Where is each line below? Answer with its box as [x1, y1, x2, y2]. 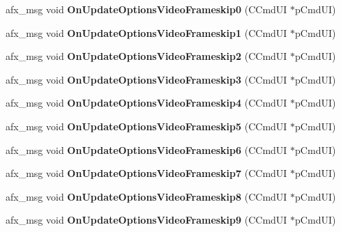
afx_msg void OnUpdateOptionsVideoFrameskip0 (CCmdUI [6, 2, 287, 16]
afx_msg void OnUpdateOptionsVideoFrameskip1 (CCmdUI [6, 25, 287, 40]
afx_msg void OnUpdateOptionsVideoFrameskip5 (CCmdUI [6, 118, 287, 133]
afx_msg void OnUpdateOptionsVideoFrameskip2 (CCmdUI [6, 49, 287, 63]
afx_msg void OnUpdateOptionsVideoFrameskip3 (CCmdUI [6, 72, 287, 86]
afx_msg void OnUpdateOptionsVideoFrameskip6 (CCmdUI [6, 142, 287, 157]
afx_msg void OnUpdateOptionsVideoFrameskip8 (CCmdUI [6, 189, 287, 203]
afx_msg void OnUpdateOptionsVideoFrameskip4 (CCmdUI [6, 95, 287, 110]
